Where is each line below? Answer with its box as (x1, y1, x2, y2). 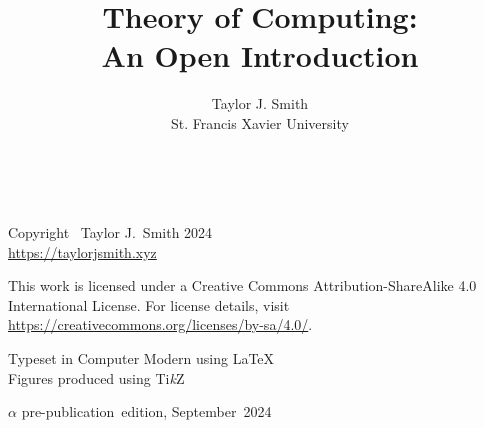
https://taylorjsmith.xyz (8, 241, 157, 262)
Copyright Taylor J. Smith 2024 (8, 222, 213, 243)
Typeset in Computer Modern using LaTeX (8, 348, 275, 369)
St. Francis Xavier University (171, 112, 349, 133)
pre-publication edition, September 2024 (21, 401, 272, 422)
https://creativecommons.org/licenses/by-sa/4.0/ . (8, 314, 313, 335)
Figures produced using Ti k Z (8, 367, 185, 388)
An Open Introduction (101, 35, 419, 76)
